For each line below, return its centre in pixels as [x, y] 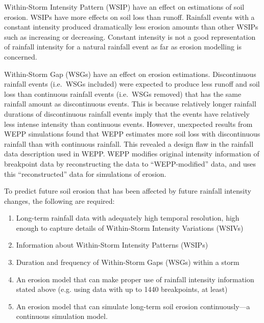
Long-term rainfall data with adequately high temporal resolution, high [128, 218]
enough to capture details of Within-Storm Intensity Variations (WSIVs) [130, 227]
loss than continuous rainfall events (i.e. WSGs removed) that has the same [123, 93]
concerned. [21, 56]
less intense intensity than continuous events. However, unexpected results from [128, 124]
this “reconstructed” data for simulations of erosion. [85, 173]
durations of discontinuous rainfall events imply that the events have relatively [127, 113]
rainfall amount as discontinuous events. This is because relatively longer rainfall [130, 104]
